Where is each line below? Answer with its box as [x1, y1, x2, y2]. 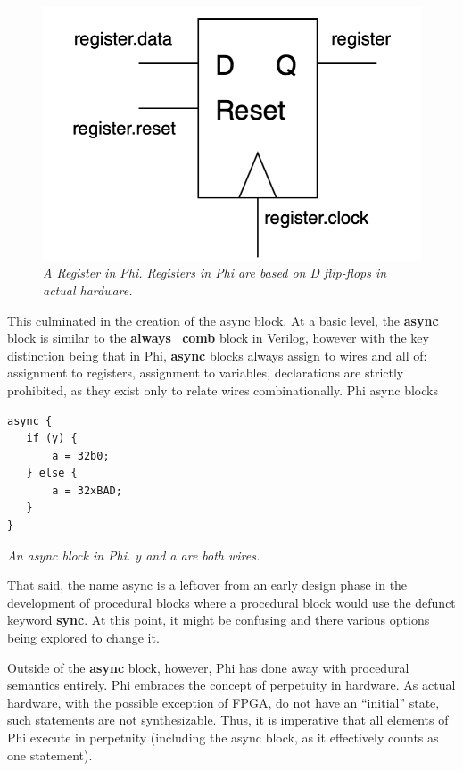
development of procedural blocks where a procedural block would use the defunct [7, 593, 456, 611]
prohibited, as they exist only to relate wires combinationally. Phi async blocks [7, 380, 438, 399]
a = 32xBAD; [52, 484, 122, 497]
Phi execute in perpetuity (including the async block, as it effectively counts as [7, 728, 439, 747]
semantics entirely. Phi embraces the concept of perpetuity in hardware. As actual [7, 676, 456, 694]
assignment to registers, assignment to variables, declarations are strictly [7, 363, 404, 382]
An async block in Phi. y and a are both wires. [7, 545, 260, 564]
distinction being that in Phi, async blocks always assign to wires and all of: [7, 345, 427, 364]
